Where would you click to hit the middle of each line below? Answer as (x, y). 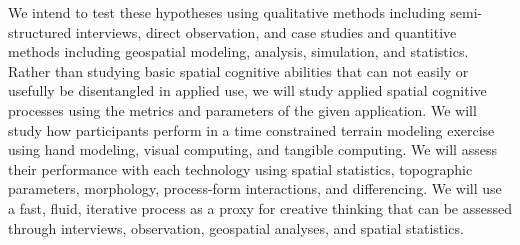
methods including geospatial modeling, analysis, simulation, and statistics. (238, 51)
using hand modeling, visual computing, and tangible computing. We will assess (252, 149)
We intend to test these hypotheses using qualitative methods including (227, 12)
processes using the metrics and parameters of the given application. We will (242, 109)
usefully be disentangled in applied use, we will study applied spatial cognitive (247, 90)
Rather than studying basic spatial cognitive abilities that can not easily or (238, 70)
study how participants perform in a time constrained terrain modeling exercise (251, 129)
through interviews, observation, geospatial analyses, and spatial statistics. (236, 227)
